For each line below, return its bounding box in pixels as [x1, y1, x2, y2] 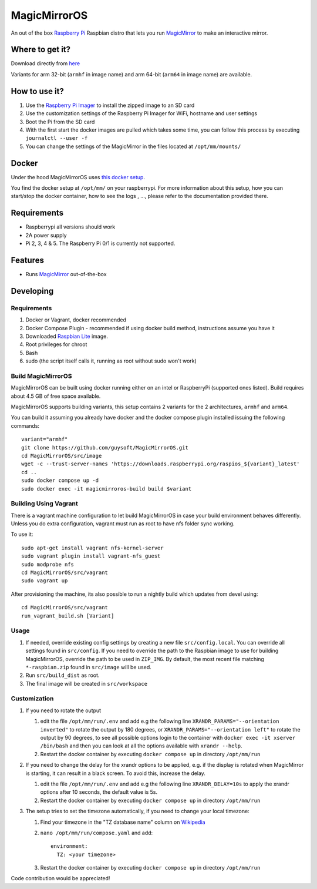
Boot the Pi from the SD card [25, 118, 95, 125]
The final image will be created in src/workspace [25, 680, 148, 687]
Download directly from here [11, 60, 80, 67]
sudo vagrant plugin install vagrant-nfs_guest [21, 553, 161, 559]
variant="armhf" [21, 436, 68, 443]
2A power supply [25, 232, 67, 239]
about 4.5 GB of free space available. [11, 392, 101, 400]
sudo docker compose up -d [21, 477, 99, 484]
